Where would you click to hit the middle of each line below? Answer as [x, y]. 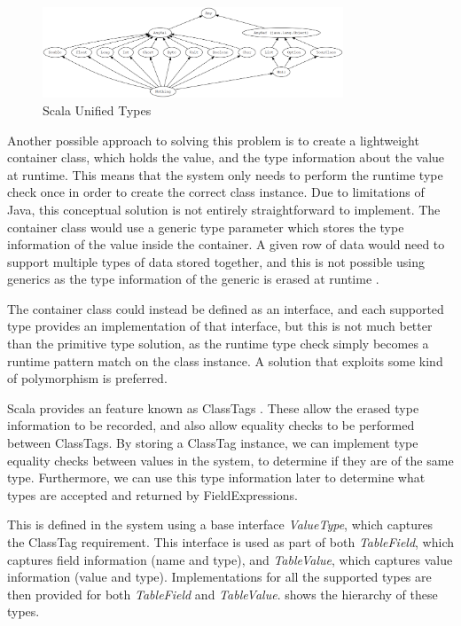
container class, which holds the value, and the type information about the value [226, 157]
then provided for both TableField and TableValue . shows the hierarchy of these [223, 594]
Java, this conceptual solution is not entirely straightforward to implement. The [224, 209]
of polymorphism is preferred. [87, 378]
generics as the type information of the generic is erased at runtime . [193, 279]
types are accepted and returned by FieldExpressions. [152, 494]
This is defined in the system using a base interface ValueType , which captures [220, 524]
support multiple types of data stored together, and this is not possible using [216, 261]
